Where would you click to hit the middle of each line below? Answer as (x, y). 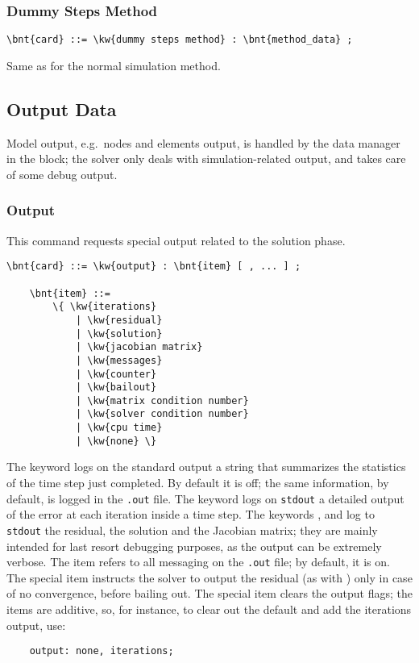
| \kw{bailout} (116, 388)
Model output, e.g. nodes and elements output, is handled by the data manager (203, 142)
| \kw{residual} (119, 320)
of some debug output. (62, 174)
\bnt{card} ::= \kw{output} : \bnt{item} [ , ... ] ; (154, 267)
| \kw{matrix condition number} (162, 400)
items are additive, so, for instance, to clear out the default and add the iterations (209, 609)
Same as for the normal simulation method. (114, 65)
